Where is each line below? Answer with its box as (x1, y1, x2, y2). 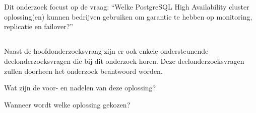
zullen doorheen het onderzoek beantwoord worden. (4, 65, 163, 76)
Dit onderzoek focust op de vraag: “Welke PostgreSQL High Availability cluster (4, 2, 249, 12)
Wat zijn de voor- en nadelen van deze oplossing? (4, 82, 156, 93)
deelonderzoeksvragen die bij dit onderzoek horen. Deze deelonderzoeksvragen (4, 55, 244, 66)
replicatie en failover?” (4, 21, 73, 32)
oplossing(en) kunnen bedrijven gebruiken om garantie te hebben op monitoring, (4, 11, 252, 22)
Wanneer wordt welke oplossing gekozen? (4, 99, 131, 109)
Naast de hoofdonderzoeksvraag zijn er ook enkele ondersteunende (4, 46, 209, 56)
